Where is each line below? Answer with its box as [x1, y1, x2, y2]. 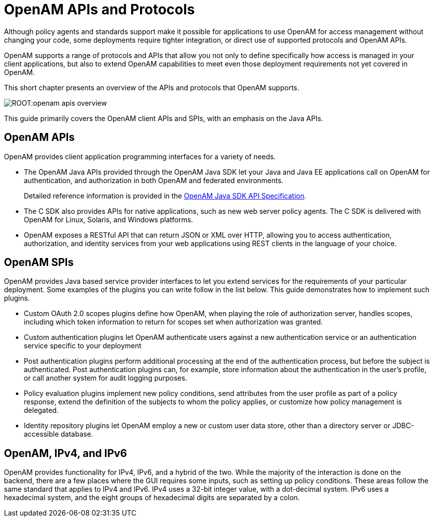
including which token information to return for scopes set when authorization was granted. [24, 318, 323, 326]
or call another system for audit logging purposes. [24, 374, 187, 383]
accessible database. [24, 430, 93, 439]
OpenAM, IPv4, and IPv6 [4, 447, 127, 459]
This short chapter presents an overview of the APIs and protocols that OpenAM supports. [4, 83, 299, 92]
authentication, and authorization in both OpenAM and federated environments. [24, 176, 284, 185]
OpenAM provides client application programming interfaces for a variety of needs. [4, 152, 276, 161]
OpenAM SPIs [4, 256, 74, 269]
